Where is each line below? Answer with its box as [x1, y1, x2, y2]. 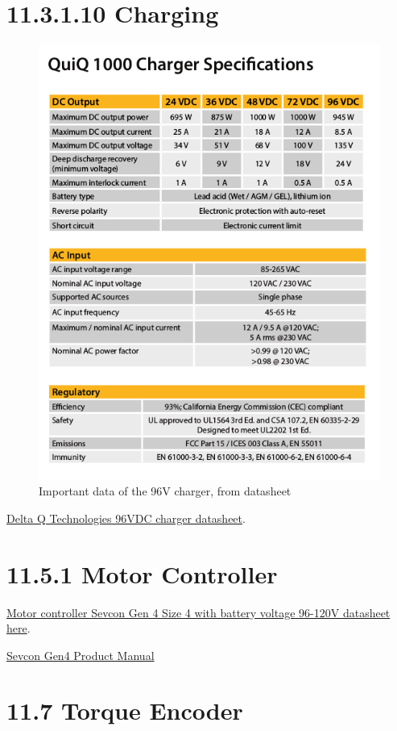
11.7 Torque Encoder [6, 694, 243, 727]
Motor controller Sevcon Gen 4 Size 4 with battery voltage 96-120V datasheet [6, 604, 391, 620]
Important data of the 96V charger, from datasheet [39, 482, 292, 499]
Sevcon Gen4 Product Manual [6, 646, 155, 663]
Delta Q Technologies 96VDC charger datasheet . [6, 509, 246, 526]
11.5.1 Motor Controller [6, 557, 278, 590]
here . [6, 620, 31, 637]
